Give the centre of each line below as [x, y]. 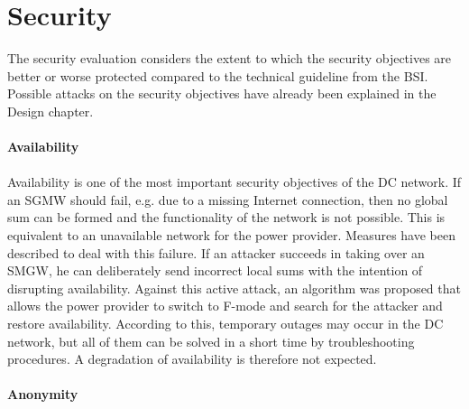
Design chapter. [51, 111]
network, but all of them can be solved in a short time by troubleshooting [211, 341]
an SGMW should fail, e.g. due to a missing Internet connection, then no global [228, 199]
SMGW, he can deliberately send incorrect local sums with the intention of [215, 270]
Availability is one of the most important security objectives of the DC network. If [234, 182]
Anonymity [43, 394]
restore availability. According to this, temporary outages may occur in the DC [225, 324]
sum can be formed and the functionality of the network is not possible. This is [226, 217]
